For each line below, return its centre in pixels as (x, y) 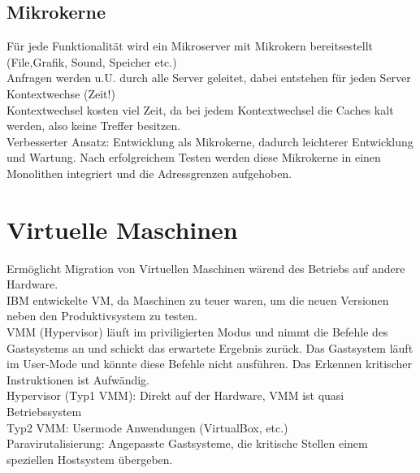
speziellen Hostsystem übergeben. (90, 459)
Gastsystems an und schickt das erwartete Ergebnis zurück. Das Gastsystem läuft (210, 347)
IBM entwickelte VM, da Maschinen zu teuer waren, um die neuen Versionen (198, 299)
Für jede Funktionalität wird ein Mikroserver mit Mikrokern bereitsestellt (190, 46)
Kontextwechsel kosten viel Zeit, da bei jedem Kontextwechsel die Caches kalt (200, 109)
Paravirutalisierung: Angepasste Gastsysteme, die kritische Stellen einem (187, 443)
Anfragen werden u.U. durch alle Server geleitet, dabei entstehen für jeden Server (209, 78)
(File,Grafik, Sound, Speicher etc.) (92, 61)
